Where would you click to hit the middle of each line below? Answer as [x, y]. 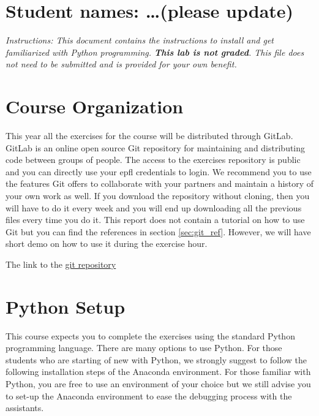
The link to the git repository [61, 264]
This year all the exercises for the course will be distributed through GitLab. [149, 136]
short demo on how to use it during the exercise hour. [107, 244]
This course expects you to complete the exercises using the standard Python [150, 335]
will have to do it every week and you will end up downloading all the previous [154, 207]
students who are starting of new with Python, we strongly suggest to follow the [156, 359]
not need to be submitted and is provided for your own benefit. [121, 64]
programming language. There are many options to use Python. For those [144, 348]
